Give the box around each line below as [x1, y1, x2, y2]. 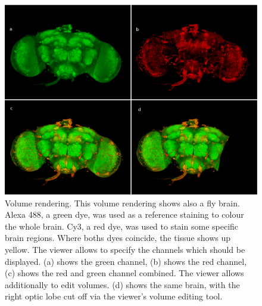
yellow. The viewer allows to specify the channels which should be [5, 243, 245, 255]
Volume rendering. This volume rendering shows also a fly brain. [5, 196, 240, 209]
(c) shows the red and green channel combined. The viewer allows [5, 267, 244, 279]
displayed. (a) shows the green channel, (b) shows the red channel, [5, 255, 247, 267]
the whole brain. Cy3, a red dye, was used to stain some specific [5, 220, 239, 232]
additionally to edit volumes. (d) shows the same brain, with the [5, 278, 240, 290]
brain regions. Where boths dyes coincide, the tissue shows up [5, 231, 231, 244]
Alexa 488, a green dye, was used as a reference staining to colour [5, 208, 244, 221]
